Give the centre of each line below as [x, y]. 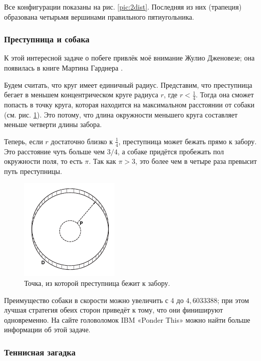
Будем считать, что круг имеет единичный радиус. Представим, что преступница [128, 84]
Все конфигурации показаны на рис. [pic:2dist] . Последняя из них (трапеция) [123, 7]
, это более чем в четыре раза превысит [196, 161]
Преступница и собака [47, 39]
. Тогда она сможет [225, 95]
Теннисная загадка [40, 352]
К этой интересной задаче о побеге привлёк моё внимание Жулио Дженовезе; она [129, 58]
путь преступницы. [33, 171]
